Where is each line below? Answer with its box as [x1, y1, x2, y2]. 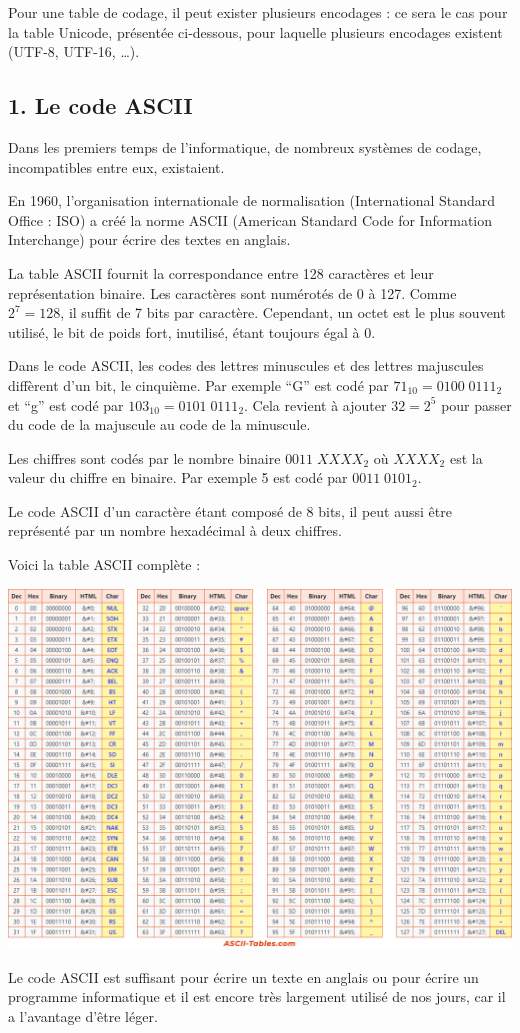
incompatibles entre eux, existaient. [8, 156, 225, 177]
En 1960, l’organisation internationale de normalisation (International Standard [8, 190, 496, 211]
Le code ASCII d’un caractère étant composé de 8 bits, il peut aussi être [8, 500, 452, 521]
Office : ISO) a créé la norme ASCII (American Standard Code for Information [8, 209, 493, 230]
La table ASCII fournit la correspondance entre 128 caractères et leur [8, 262, 434, 283]
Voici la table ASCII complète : [8, 554, 201, 575]
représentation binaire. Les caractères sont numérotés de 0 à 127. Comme [8, 282, 457, 303]
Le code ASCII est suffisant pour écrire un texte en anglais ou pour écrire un [8, 966, 479, 987]
